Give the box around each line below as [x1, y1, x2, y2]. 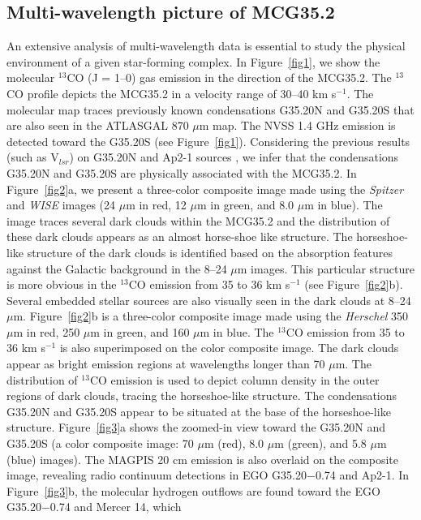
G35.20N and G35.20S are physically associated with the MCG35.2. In [6, 164, 357, 181]
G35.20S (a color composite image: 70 [6, 435, 194, 452]
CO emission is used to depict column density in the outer [89, 371, 380, 388]
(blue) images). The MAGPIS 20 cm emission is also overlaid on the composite [6, 450, 398, 467]
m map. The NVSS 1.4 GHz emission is [199, 117, 396, 134]
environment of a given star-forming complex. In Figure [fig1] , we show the [6, 53, 380, 70]
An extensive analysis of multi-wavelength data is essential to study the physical [6, 37, 406, 54]
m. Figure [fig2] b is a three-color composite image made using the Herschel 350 [13, 307, 409, 324]
